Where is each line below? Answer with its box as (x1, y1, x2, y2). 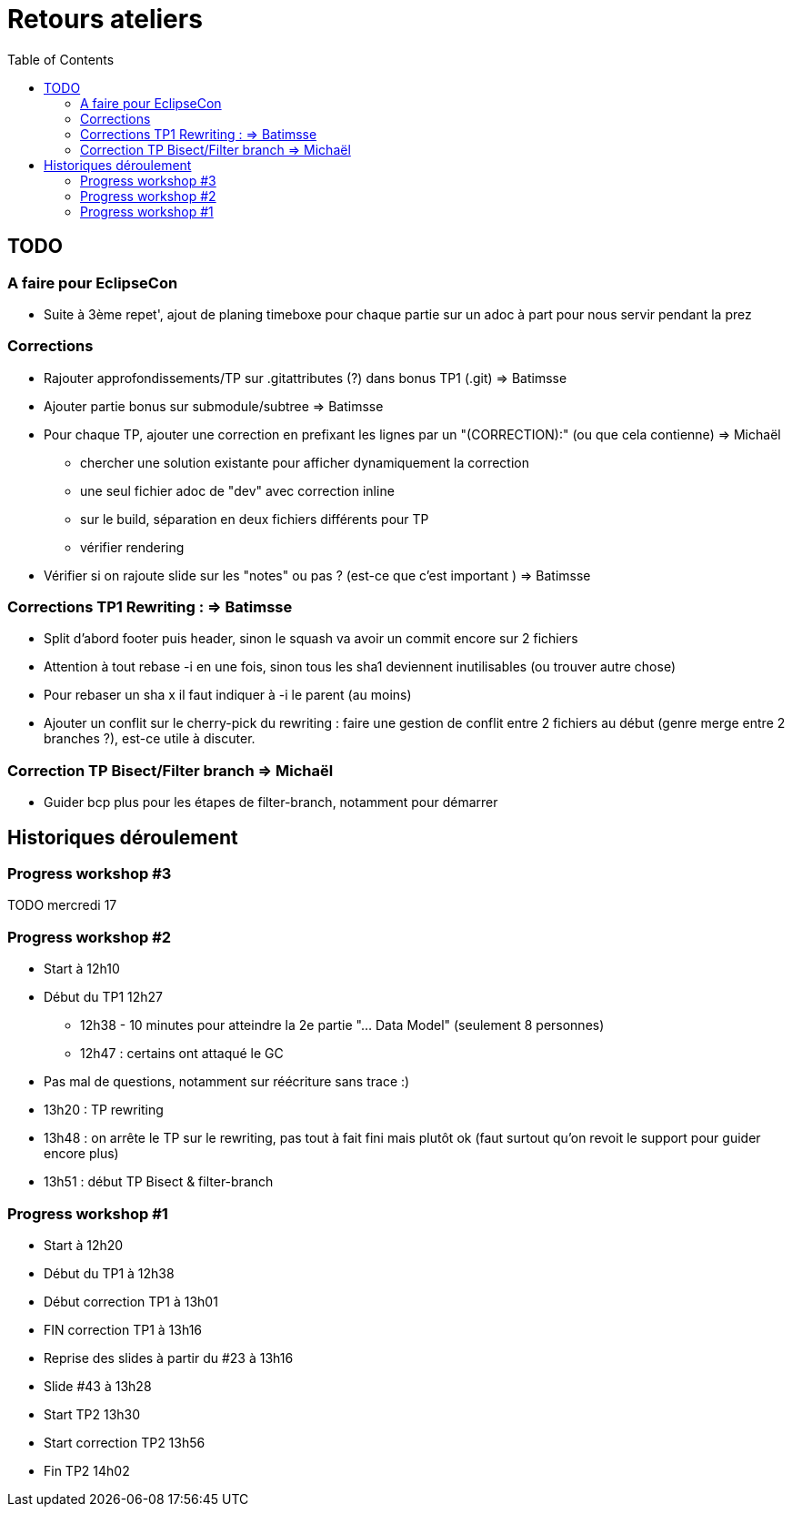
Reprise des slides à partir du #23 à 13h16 (44, 1349, 294, 1366)
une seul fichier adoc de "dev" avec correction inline (80, 482, 395, 499)
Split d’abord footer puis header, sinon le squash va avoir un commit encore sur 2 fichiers (44, 631, 578, 647)
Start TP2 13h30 (44, 1406, 141, 1422)
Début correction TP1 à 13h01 (44, 1293, 218, 1309)
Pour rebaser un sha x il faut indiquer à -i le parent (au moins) (44, 687, 412, 703)
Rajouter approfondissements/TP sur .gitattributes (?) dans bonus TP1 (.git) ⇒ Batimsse (44, 369, 567, 386)
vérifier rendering (80, 539, 185, 555)
